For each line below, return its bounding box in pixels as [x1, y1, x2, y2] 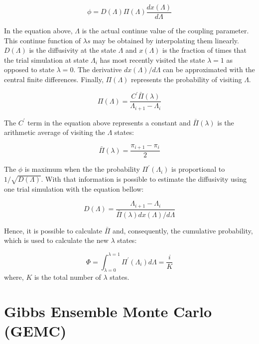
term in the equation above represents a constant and [27, 117, 191, 127]
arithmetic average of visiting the [4, 127, 105, 137]
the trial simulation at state [4, 54, 89, 65]
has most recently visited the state [100, 54, 205, 65]
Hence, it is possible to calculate [4, 225, 102, 235]
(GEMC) [4, 321, 67, 341]
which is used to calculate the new [4, 235, 109, 245]
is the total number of [34, 272, 101, 282]
